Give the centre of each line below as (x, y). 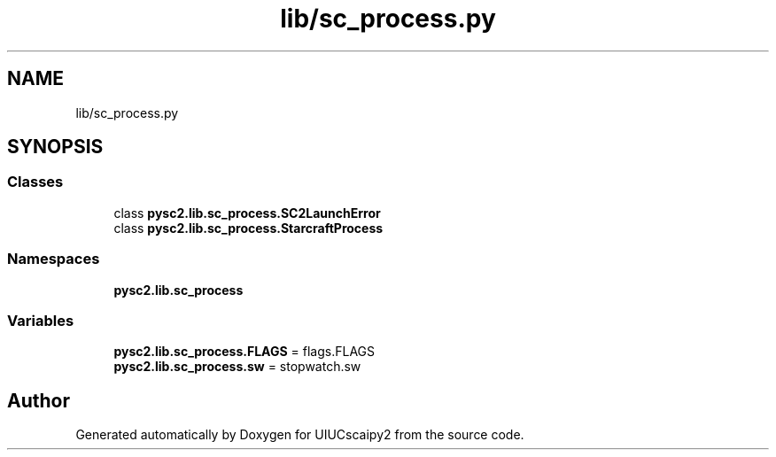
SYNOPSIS (55, 147)
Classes (35, 182)
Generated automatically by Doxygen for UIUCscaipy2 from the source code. (300, 435)
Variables (41, 320)
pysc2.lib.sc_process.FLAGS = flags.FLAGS (244, 352)
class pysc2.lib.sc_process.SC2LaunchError (247, 213)
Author (39, 400)
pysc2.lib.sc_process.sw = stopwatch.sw (237, 367)
